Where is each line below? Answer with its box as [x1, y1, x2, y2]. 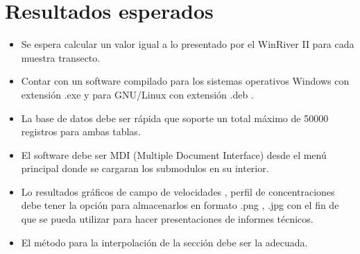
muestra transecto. [21, 50, 101, 65]
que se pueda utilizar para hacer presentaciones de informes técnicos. [21, 212, 314, 226]
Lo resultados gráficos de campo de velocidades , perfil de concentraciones [21, 184, 335, 198]
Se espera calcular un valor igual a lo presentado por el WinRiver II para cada [21, 37, 354, 51]
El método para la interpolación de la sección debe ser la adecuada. [21, 235, 308, 249]
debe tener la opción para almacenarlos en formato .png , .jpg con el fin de [21, 198, 339, 212]
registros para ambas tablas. [21, 124, 141, 139]
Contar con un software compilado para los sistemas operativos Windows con [21, 74, 350, 88]
